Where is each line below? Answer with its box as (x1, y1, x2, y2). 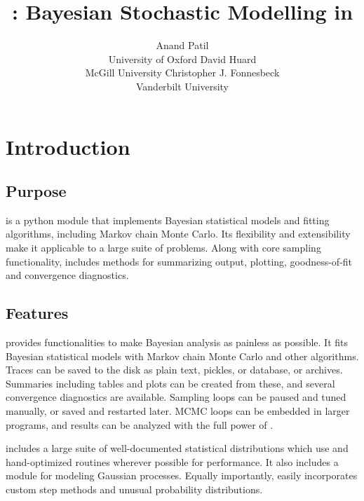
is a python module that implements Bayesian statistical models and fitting (6, 212, 330, 227)
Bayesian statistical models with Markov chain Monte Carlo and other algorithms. (6, 348, 359, 363)
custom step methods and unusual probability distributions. (6, 482, 263, 496)
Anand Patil (156, 38, 209, 53)
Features (6, 302, 69, 324)
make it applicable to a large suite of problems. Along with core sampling (6, 240, 321, 255)
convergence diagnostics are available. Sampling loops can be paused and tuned (6, 390, 346, 404)
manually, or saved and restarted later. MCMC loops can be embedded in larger (6, 404, 350, 418)
